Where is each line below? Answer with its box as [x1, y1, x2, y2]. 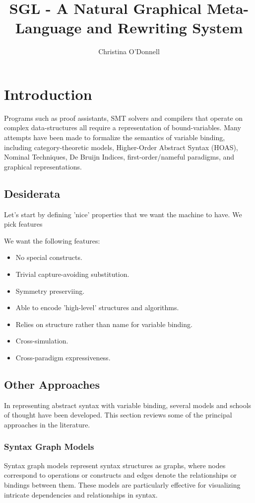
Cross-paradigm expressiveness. [15, 352, 111, 362]
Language [15, 17, 82, 38]
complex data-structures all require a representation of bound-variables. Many [4, 122, 241, 133]
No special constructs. [15, 252, 82, 262]
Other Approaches [4, 376, 100, 392]
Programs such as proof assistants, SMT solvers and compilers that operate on [4, 112, 243, 123]
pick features [4, 219, 43, 229]
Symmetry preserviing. [15, 285, 85, 296]
